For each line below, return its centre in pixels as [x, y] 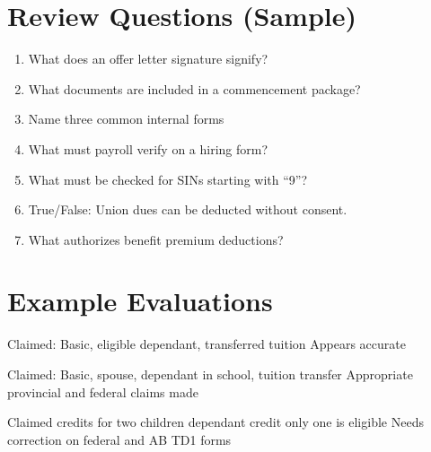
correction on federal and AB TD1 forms [119, 439]
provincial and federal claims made [103, 391]
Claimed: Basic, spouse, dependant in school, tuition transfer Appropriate [210, 374]
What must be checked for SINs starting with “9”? [168, 179]
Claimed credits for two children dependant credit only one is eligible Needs [215, 422]
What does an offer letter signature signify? [148, 59]
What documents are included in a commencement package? [194, 88]
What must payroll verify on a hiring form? [148, 148]
